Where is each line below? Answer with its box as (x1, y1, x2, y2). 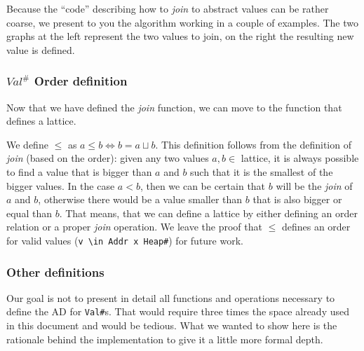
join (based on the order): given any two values (6, 151, 209, 165)
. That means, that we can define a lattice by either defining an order (59, 205, 358, 220)
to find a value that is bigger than (6, 164, 152, 179)
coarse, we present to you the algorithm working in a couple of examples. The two (6, 15, 358, 29)
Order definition (34, 72, 128, 90)
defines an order (281, 219, 351, 234)
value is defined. (6, 42, 75, 57)
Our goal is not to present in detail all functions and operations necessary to (6, 290, 335, 305)
